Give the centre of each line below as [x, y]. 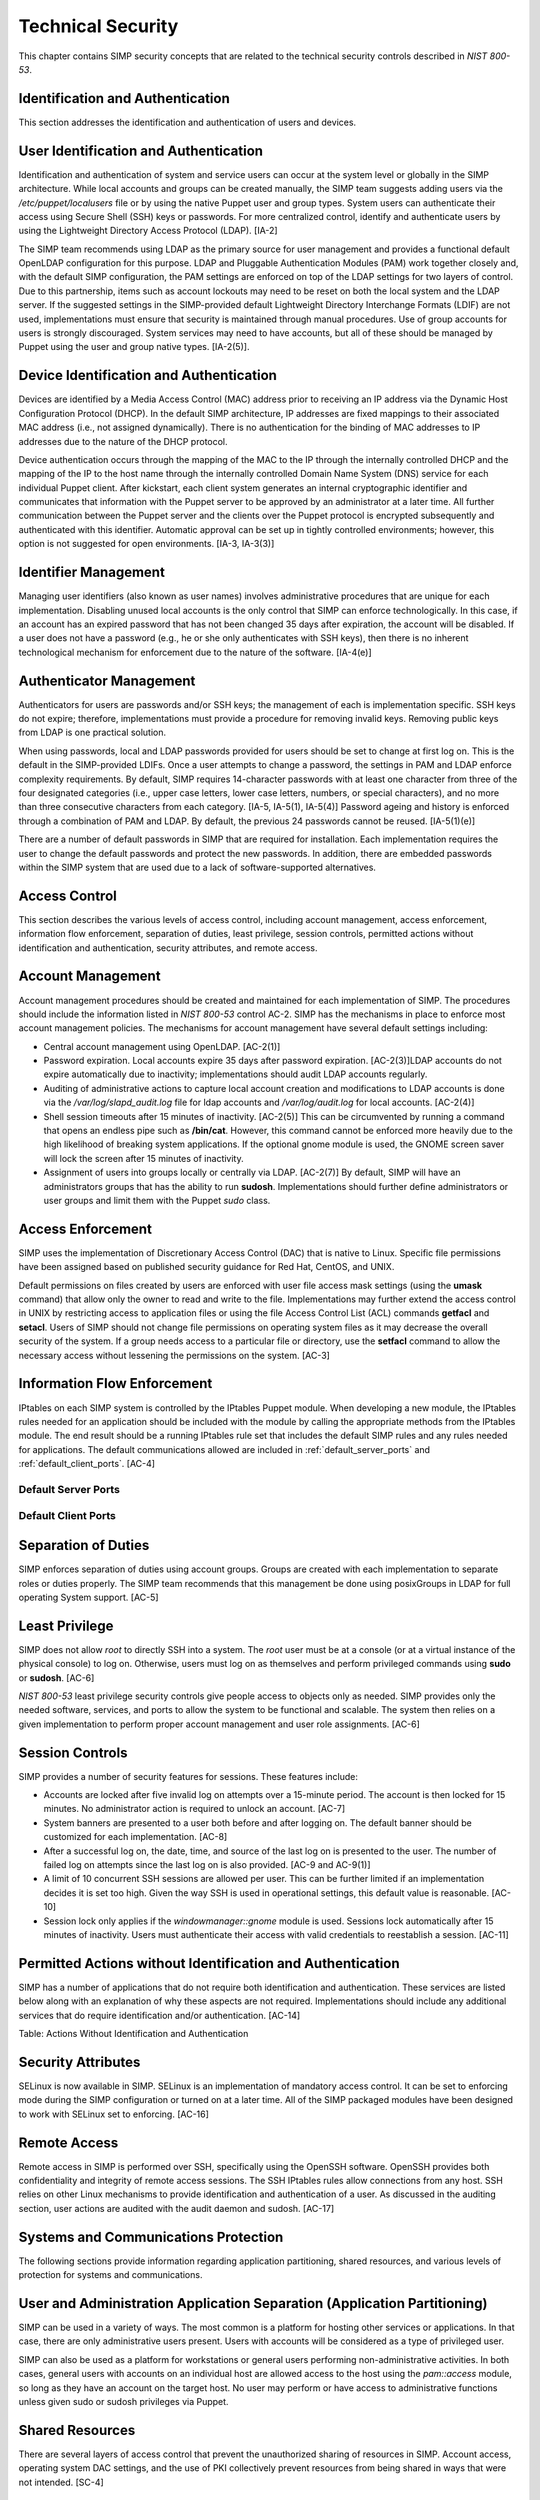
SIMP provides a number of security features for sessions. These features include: [188, 1776]
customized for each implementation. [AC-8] [135, 1837]
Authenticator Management [107, 680]
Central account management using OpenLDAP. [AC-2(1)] [162, 1046]
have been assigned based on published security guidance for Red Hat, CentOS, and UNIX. [206, 1267]
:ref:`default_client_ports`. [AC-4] [86, 1464]
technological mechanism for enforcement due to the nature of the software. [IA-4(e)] [195, 652]
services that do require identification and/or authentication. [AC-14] [159, 2015]
